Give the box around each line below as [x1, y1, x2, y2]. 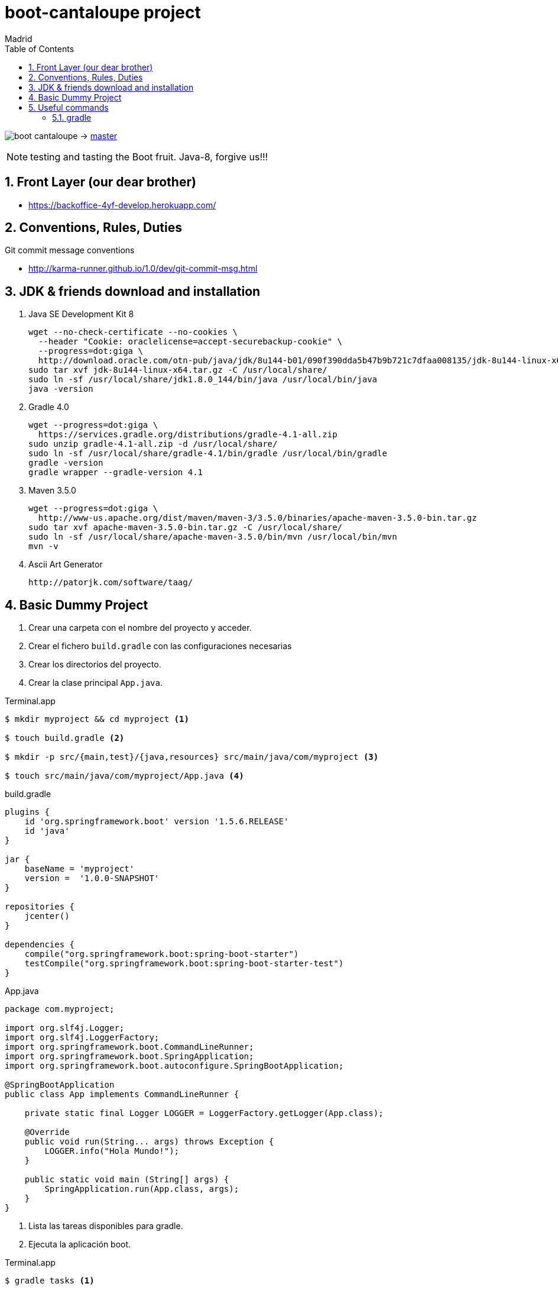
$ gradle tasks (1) [5, 1276, 95, 1286]
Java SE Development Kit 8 [28, 309, 134, 320]
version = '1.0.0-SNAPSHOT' [24, 873, 160, 883]
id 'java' [24, 826, 70, 836]
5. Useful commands [28, 102, 109, 112]
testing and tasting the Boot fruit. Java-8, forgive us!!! [30, 150, 268, 163]
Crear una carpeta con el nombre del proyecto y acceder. [28, 623, 252, 633]
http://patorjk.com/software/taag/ [28, 578, 193, 588]
